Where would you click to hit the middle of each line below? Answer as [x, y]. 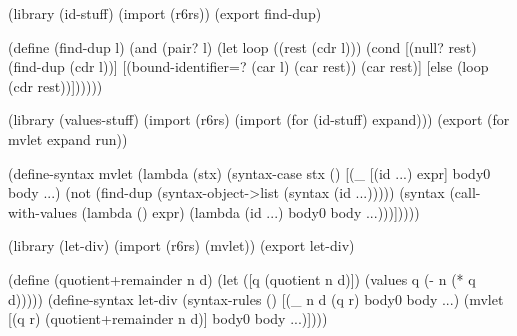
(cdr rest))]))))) [55, 85]
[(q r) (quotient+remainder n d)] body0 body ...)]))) [168, 318]
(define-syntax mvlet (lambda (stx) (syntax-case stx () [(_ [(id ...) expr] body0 [249, 172]
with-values [42, 211]
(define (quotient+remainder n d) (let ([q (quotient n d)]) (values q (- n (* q [242, 278]
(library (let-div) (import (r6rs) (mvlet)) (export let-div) [181, 245]
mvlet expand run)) [68, 138]
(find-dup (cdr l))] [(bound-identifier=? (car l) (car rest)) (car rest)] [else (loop [248, 66]
